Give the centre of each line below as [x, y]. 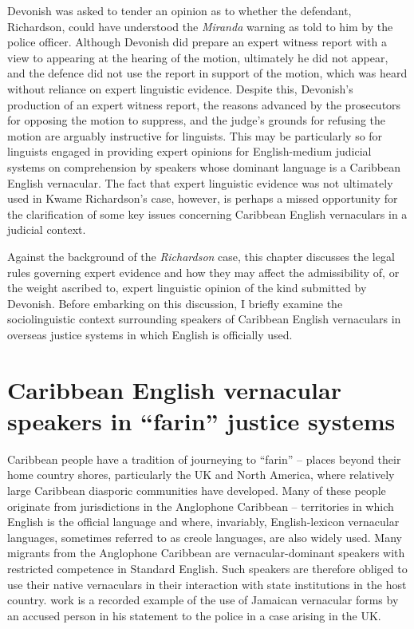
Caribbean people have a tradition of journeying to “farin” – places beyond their [204, 459]
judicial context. [47, 229]
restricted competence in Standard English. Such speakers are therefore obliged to [207, 568]
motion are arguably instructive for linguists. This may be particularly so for [195, 135]
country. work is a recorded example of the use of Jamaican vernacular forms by [203, 600]
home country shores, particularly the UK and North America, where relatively [201, 475]
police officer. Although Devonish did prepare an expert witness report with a [197, 42]
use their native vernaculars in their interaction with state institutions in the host [207, 584]
